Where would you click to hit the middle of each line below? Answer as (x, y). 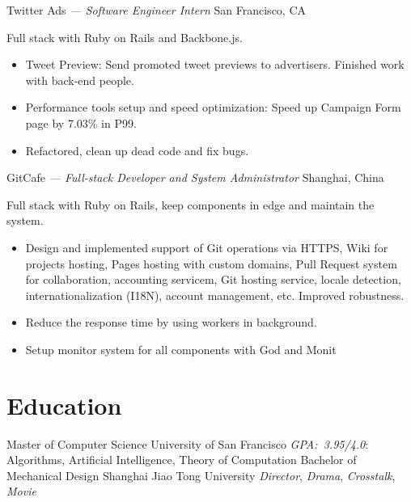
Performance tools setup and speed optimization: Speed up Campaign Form (213, 107)
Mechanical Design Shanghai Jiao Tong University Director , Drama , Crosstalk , (201, 475)
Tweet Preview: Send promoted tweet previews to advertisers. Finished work (215, 64)
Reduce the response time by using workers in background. (171, 322)
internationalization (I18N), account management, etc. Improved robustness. (215, 295)
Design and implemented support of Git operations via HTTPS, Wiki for (207, 247)
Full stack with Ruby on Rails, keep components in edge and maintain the (191, 204)
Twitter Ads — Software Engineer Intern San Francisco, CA (157, 10)
